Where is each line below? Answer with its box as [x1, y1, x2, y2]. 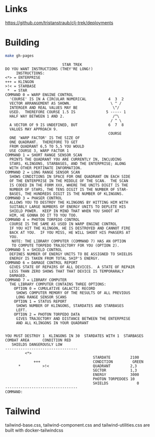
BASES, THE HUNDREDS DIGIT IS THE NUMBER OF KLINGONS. [9, 191, 124, 196]
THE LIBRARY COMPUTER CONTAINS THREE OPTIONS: [9, 281, 106, 286]
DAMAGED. [9, 273, 27, 278]
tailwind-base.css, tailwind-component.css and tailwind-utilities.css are [5, 422, 150, 428]
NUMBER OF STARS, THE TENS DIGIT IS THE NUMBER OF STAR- [9, 187, 129, 192]
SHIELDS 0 [93, 380, 139, 386]
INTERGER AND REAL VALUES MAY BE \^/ [9, 105, 120, 110]
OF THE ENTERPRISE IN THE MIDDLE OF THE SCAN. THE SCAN [9, 178, 129, 183]
